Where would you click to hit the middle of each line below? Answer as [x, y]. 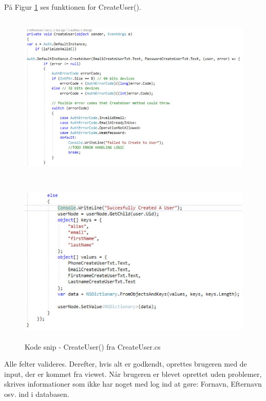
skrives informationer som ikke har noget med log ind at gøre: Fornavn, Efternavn [133, 384]
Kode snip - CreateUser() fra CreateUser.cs [93, 346]
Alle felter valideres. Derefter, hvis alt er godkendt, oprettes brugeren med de [126, 364]
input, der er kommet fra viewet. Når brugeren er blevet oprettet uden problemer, [133, 374]
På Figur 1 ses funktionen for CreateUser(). [73, 7]
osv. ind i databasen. [37, 394]
